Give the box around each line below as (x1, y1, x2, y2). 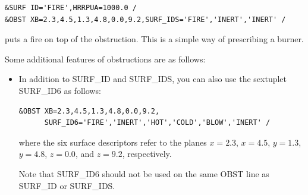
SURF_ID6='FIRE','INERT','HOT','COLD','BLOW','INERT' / (44, 118, 271, 127)
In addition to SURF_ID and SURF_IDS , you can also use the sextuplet (18, 73, 287, 85)
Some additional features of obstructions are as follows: (5, 52, 206, 65)
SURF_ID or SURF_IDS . (18, 179, 115, 191)
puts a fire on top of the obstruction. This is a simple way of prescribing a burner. (5, 33, 304, 45)
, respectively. (122, 147, 172, 160)
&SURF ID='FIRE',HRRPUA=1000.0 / (5, 4, 137, 12)
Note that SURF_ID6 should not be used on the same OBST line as (18, 167, 269, 180)
